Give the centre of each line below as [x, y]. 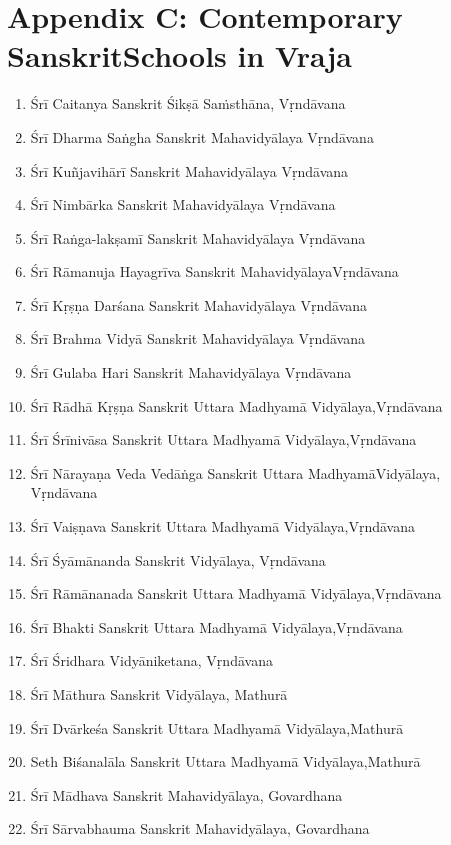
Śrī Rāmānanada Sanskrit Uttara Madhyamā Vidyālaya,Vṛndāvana [236, 593]
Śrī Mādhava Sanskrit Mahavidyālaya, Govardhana [186, 794]
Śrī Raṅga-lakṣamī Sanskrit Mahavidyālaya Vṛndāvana [198, 237]
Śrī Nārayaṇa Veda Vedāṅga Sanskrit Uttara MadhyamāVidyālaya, [235, 472]
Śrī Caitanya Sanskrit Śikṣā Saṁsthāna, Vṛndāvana [188, 103]
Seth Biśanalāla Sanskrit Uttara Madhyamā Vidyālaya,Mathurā [225, 761]
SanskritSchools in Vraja [180, 55]
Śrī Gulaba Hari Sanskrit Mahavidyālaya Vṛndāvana [191, 372]
